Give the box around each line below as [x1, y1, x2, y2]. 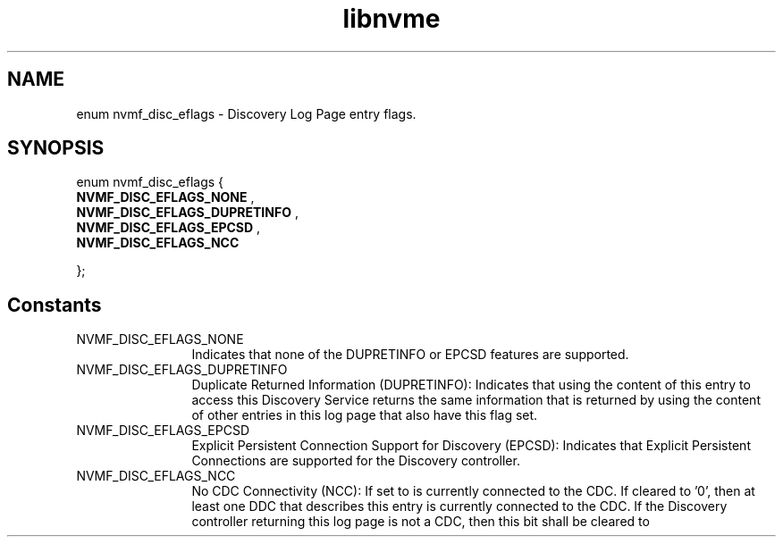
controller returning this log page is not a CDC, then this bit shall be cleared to [191, 514, 650, 530]
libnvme [342, 4, 441, 34]
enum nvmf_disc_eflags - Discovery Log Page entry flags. [76, 105, 417, 121]
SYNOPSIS [7, 137, 105, 160]
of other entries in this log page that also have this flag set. [191, 407, 538, 423]
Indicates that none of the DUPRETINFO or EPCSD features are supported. [191, 347, 629, 363]
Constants [7, 293, 102, 316]
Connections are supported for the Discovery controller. [191, 453, 520, 469]
